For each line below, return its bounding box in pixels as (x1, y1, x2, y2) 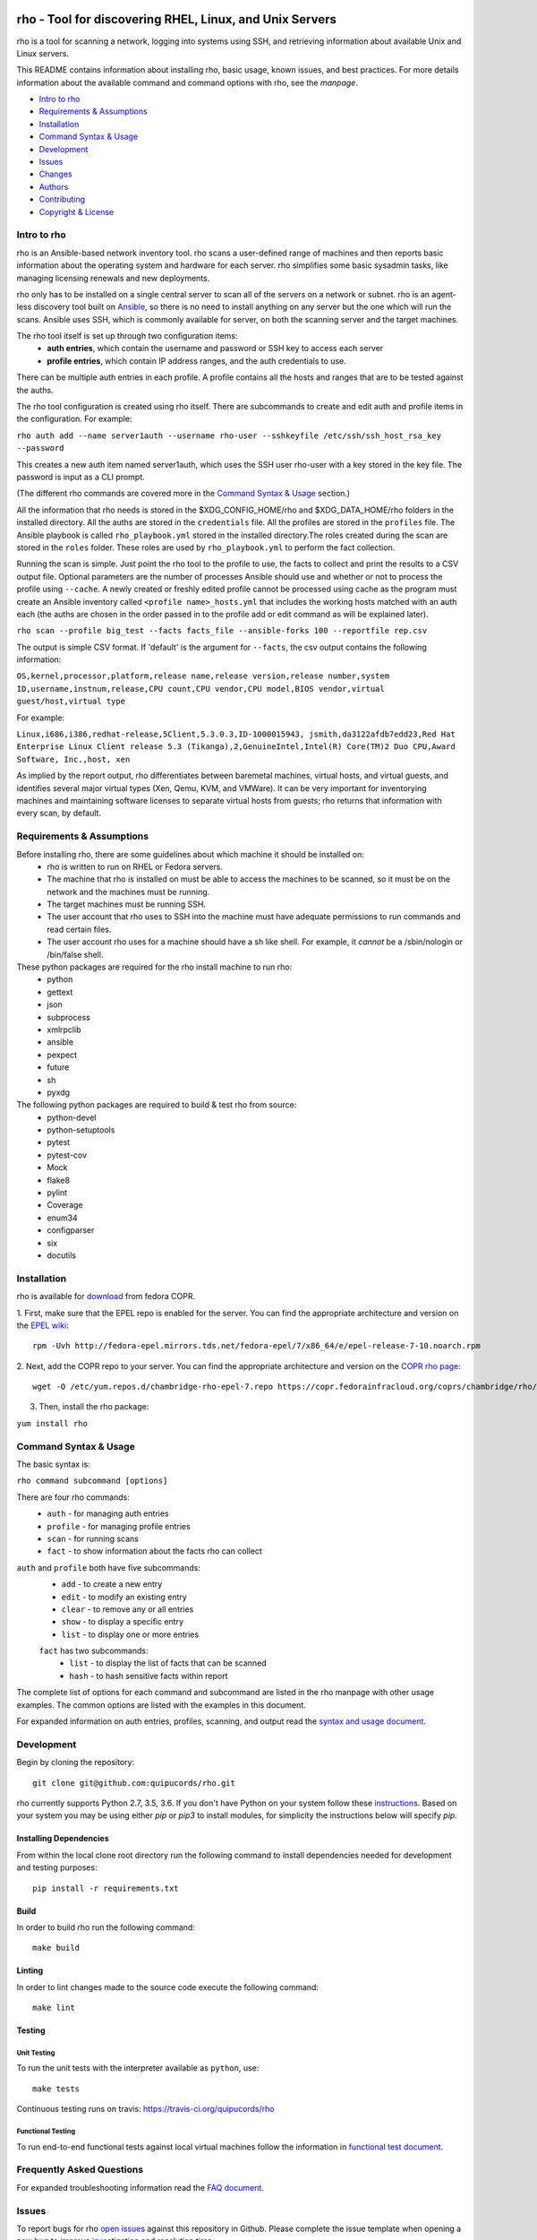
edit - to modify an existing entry (61, 1591, 187, 1602)
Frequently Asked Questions (16, 2164, 143, 2176)
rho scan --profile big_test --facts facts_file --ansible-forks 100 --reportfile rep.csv (16, 625, 428, 636)
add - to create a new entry (61, 1579, 163, 1590)
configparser (47, 1225, 95, 1236)
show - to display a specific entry (61, 1616, 183, 1627)
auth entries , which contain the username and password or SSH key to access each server (47, 343, 384, 354)
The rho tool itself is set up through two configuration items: (16, 331, 238, 341)
